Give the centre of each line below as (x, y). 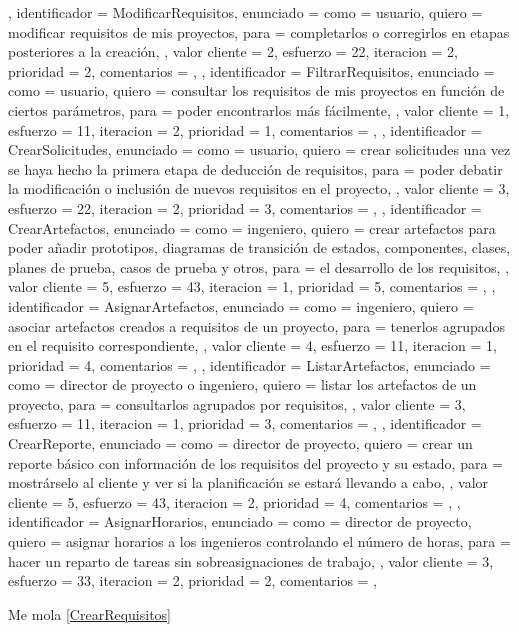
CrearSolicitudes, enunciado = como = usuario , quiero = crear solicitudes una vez (259, 149)
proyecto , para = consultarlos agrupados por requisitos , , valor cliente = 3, (237, 403)
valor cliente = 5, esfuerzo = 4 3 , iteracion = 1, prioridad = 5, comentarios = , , (252, 286)
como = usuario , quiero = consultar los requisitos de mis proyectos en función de (256, 90)
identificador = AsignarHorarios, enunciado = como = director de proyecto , (240, 521)
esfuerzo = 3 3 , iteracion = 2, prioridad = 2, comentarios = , (193, 580)
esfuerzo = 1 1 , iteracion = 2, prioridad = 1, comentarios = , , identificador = (245, 129)
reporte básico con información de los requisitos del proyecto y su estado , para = (255, 462)
